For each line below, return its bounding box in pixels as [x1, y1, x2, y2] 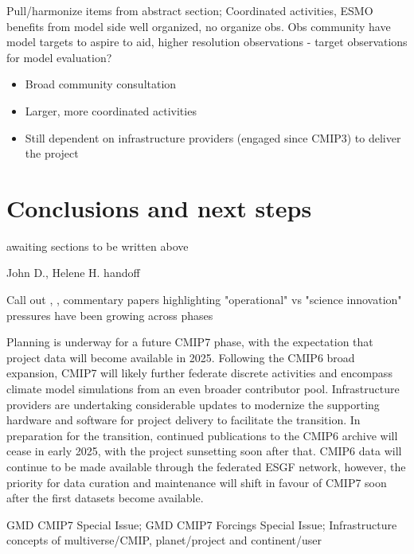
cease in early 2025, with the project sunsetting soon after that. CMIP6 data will [6, 443, 402, 459]
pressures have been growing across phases [6, 306, 213, 323]
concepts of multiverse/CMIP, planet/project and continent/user [6, 532, 322, 548]
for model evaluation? [6, 49, 112, 65]
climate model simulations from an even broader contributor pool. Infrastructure [6, 380, 400, 397]
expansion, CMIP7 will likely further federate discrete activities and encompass [6, 365, 393, 381]
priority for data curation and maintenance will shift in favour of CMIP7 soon [6, 474, 387, 490]
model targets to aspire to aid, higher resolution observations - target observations [6, 33, 408, 50]
